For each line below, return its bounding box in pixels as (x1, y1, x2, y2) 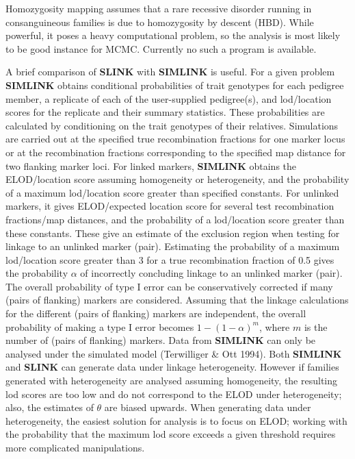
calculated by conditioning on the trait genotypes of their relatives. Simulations (5, 118, 339, 132)
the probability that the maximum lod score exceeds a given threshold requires (5, 427, 336, 441)
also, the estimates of (5, 400, 94, 414)
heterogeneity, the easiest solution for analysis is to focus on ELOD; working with (5, 413, 347, 427)
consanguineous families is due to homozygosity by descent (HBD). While (5, 14, 314, 29)
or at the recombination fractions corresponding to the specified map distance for (5, 145, 346, 159)
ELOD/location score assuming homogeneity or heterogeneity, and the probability (5, 172, 350, 186)
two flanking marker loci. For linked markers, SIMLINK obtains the (5, 158, 297, 173)
